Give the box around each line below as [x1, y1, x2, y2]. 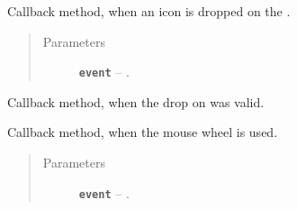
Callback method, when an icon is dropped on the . [7, 2, 291, 20]
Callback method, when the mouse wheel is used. [7, 123, 278, 141]
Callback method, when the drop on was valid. [7, 92, 265, 111]
